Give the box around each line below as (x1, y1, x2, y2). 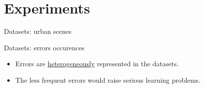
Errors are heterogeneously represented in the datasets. (15, 59, 179, 69)
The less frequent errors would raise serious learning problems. (15, 74, 201, 85)
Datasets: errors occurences (4, 42, 85, 52)
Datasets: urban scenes (4, 26, 72, 36)
